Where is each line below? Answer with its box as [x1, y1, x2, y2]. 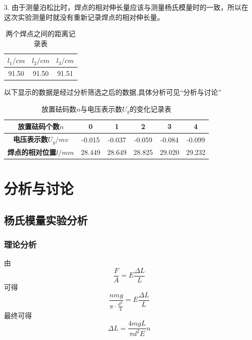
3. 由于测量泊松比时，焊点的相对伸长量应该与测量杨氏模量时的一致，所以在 [4, 2, 249, 12]
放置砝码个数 [17, 121, 60, 132]
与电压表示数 [80, 103, 122, 114]
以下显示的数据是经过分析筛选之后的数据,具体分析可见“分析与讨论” [4, 87, 222, 97]
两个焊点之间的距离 [5, 28, 69, 39]
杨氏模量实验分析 [4, 212, 87, 227]
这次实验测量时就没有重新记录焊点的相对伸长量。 [4, 11, 164, 22]
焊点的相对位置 [7, 146, 56, 157]
